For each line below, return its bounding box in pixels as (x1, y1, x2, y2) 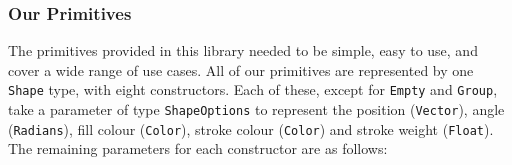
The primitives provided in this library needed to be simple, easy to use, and (8, 40, 478, 61)
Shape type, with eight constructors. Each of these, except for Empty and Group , (8, 79, 498, 100)
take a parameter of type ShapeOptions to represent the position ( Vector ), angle (8, 99, 505, 120)
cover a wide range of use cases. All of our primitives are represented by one (8, 59, 474, 80)
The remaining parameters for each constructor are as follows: (8, 138, 388, 159)
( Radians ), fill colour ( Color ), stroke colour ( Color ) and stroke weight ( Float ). (8, 118, 494, 139)
